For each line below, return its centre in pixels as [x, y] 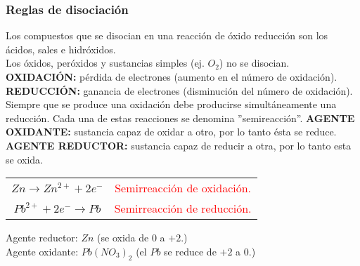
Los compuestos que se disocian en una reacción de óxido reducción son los [167, 35]
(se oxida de [123, 238]
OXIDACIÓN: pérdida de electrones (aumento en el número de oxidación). [172, 77]
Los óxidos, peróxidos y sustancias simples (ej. [105, 63]
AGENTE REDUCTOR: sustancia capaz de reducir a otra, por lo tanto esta [179, 145]
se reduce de [190, 251]
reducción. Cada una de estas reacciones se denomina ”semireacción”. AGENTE [180, 118]
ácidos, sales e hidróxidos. [61, 49]
